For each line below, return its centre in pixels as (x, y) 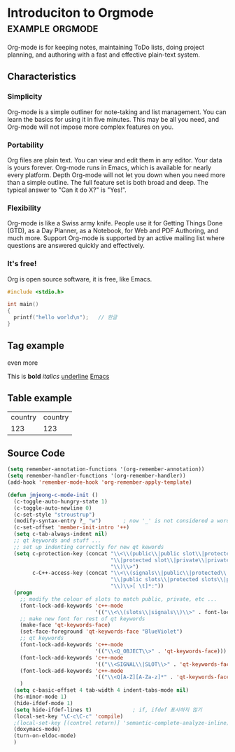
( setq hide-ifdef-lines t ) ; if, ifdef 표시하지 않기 (108, 710)
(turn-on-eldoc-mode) (45, 736)
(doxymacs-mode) (37, 730)
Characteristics (42, 77)
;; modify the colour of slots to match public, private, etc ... (119, 599)
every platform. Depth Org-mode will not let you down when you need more (116, 175)
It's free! (22, 264)
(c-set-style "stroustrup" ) (55, 515)
